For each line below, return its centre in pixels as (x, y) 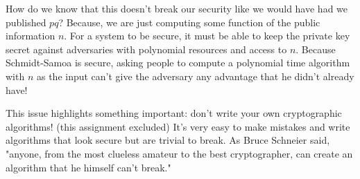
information (31, 36)
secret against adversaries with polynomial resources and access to (146, 49)
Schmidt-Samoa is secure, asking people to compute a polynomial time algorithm (178, 63)
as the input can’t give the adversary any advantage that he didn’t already (195, 76)
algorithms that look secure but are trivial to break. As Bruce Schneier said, (168, 140)
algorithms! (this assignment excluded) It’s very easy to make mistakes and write (178, 126)
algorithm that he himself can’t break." (88, 167)
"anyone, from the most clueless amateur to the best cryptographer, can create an (179, 153)
